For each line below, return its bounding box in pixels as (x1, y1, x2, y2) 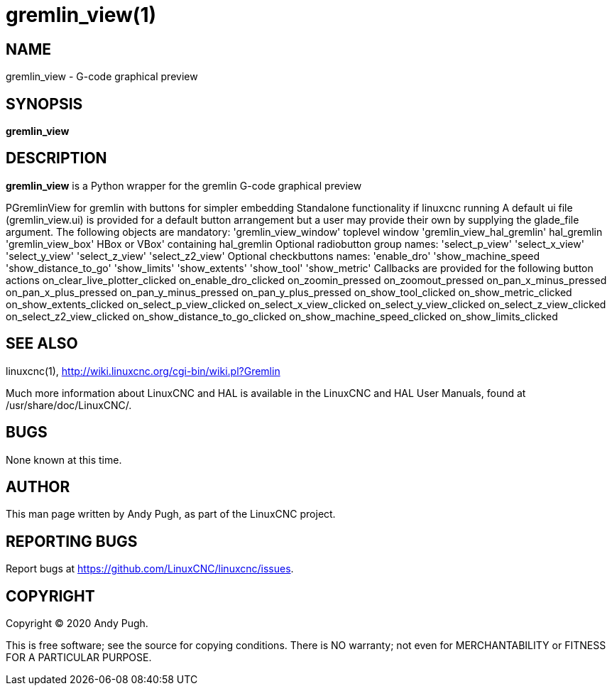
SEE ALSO (6, 334, 78, 353)
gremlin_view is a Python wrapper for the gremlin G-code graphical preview (6, 179, 362, 192)
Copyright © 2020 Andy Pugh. (6, 617, 148, 630)
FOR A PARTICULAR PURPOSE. (6, 651, 152, 664)
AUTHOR (6, 477, 70, 496)
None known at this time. (6, 453, 122, 466)
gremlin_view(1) (6, 3, 157, 27)
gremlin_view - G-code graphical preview (6, 70, 198, 83)
